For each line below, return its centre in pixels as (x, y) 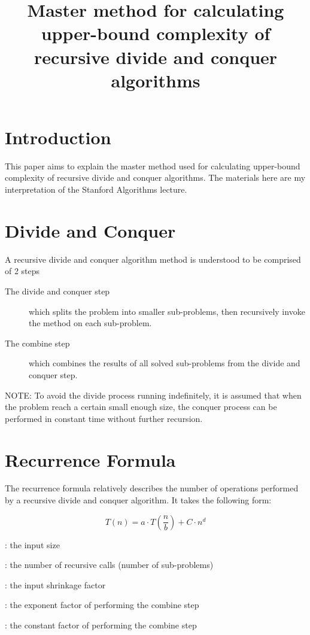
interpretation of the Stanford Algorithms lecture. (96, 189)
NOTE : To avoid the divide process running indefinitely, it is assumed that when (153, 395)
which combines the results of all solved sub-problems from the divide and (165, 363)
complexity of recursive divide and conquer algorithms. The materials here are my (155, 177)
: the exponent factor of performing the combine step (102, 605)
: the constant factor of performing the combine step (101, 625)
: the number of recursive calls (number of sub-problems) (109, 565)
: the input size (32, 544)
